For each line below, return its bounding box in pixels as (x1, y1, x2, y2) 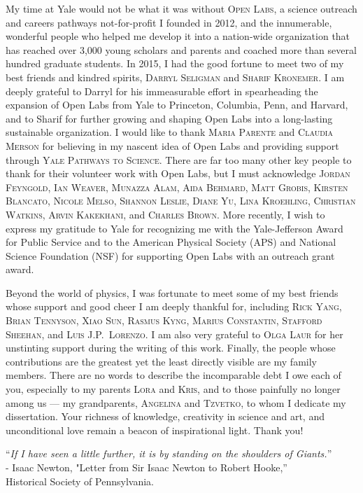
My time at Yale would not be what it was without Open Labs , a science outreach (6, 1, 357, 15)
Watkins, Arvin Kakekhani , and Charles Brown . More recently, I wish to (6, 207, 325, 221)
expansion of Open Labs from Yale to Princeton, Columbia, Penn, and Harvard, (6, 97, 348, 112)
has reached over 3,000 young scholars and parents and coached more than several (6, 42, 357, 57)
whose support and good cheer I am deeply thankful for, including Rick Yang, (6, 299, 342, 314)
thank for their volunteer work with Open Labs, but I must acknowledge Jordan (6, 166, 350, 181)
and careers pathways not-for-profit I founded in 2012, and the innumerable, (6, 15, 332, 29)
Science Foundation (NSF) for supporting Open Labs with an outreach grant (6, 248, 335, 263)
